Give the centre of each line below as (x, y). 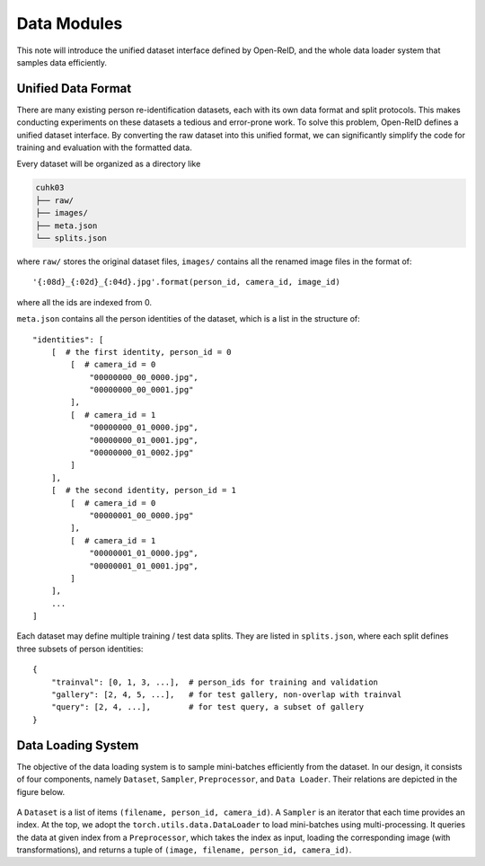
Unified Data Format (74, 88)
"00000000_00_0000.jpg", (144, 377)
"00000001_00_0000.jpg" (141, 515)
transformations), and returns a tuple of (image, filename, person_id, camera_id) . (184, 850)
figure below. (41, 791)
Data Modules (70, 23)
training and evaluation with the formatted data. (104, 147)
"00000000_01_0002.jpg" (141, 453)
